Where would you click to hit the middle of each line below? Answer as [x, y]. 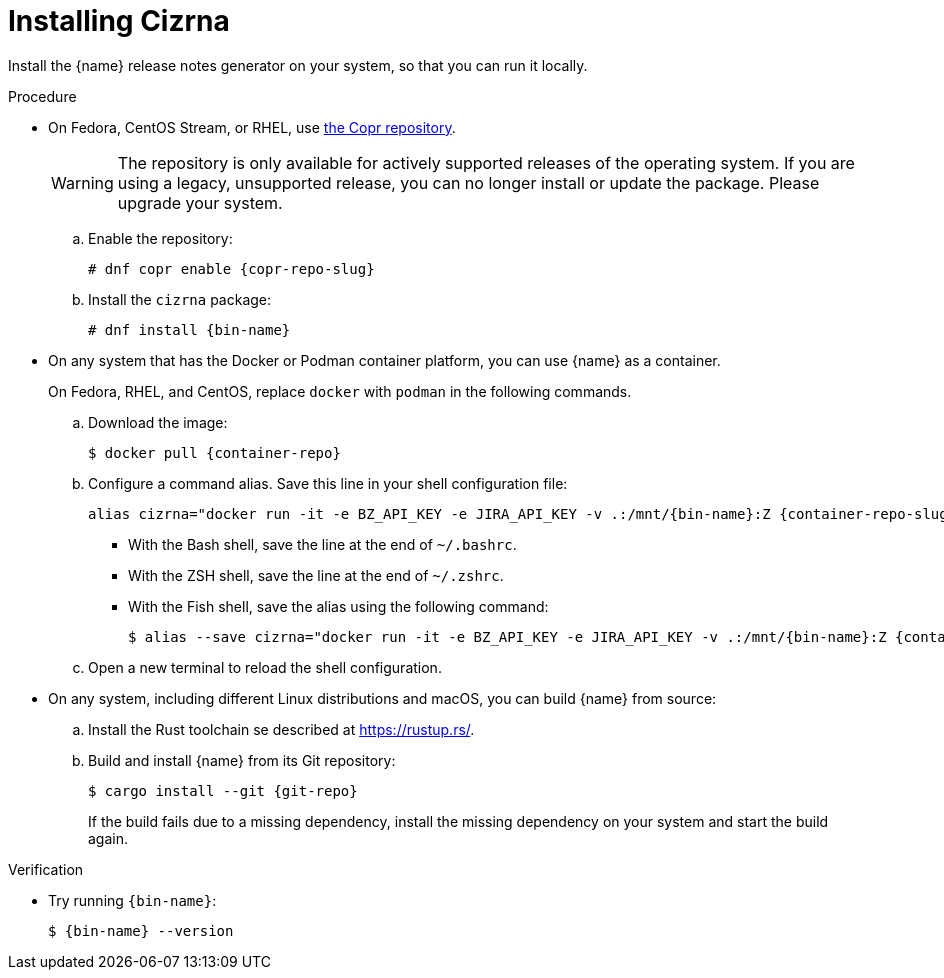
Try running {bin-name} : [132, 900]
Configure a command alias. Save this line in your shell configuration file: [328, 483]
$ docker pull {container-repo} [214, 452]
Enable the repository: [160, 238]
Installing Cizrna [119, 21]
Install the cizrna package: [180, 299]
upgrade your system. [200, 202]
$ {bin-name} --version [141, 930]
